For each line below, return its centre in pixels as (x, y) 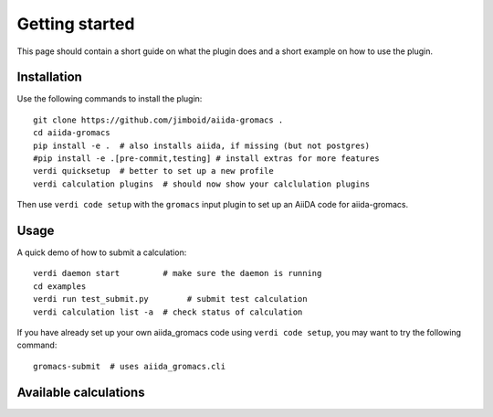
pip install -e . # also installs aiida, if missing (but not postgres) (202, 145)
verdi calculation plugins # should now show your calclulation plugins (202, 184)
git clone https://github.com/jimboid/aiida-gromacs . (158, 120)
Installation (49, 77)
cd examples (60, 286)
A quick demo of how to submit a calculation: (102, 252)
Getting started (76, 24)
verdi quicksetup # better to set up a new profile (153, 171)
